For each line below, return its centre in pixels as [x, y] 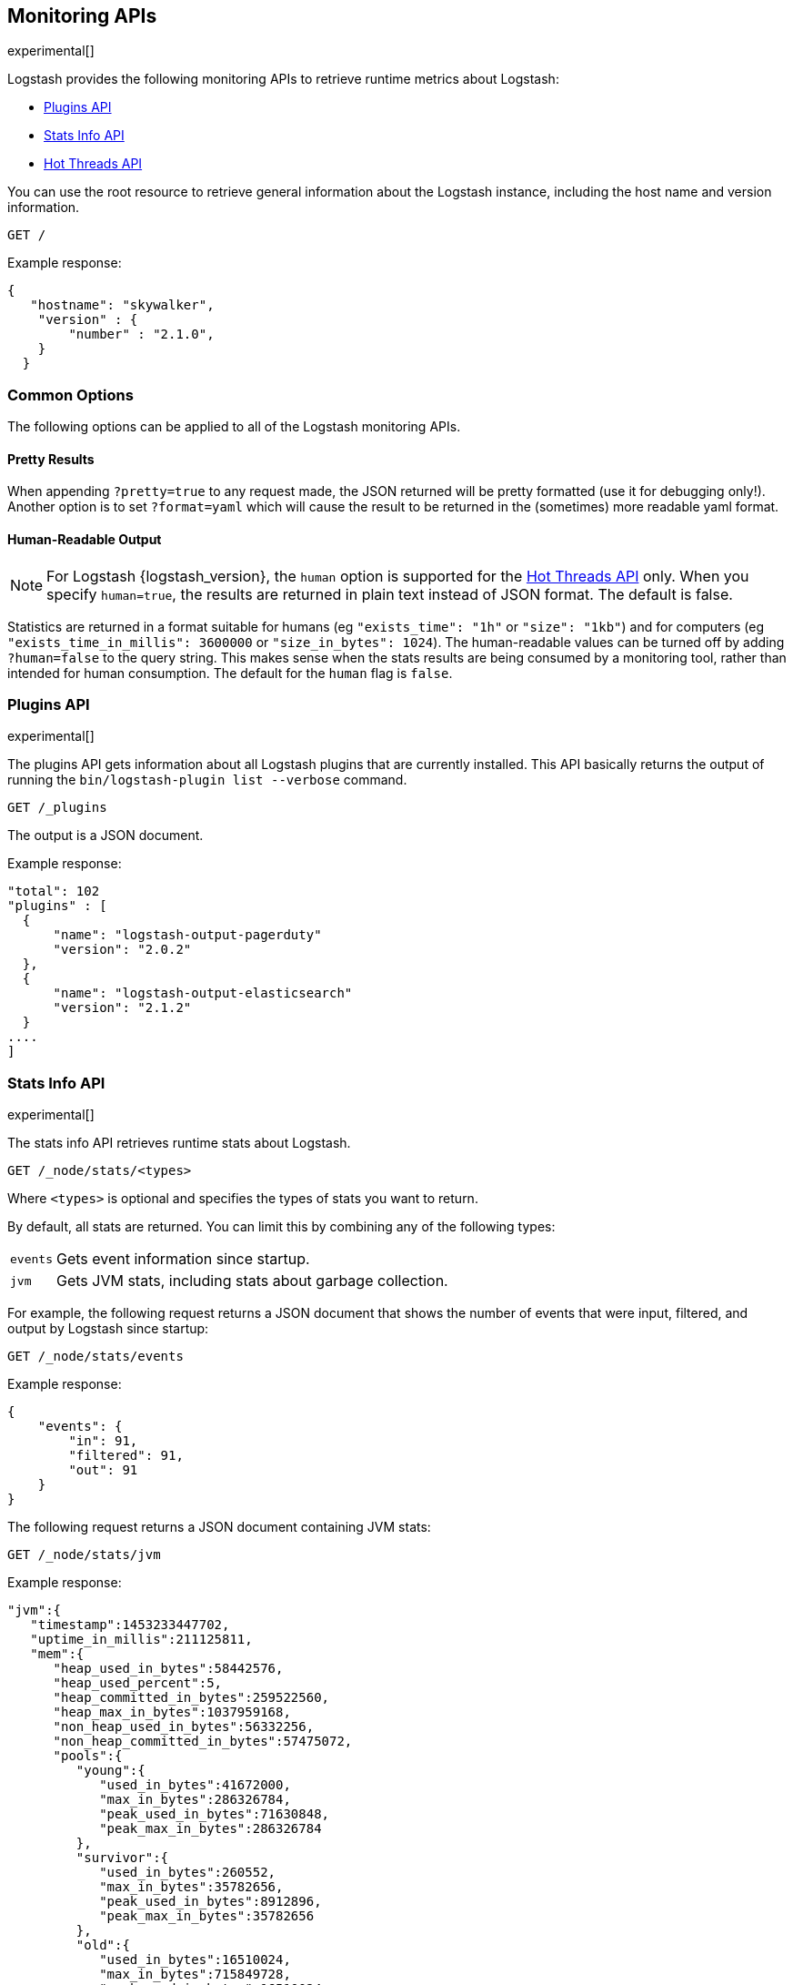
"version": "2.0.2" [122, 950]
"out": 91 [103, 1470]
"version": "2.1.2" [122, 1008]
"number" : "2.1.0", [141, 334]
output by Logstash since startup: [108, 1329]
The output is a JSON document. [105, 836]
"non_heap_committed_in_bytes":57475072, [203, 1742]
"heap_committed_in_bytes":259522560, [191, 1698]
